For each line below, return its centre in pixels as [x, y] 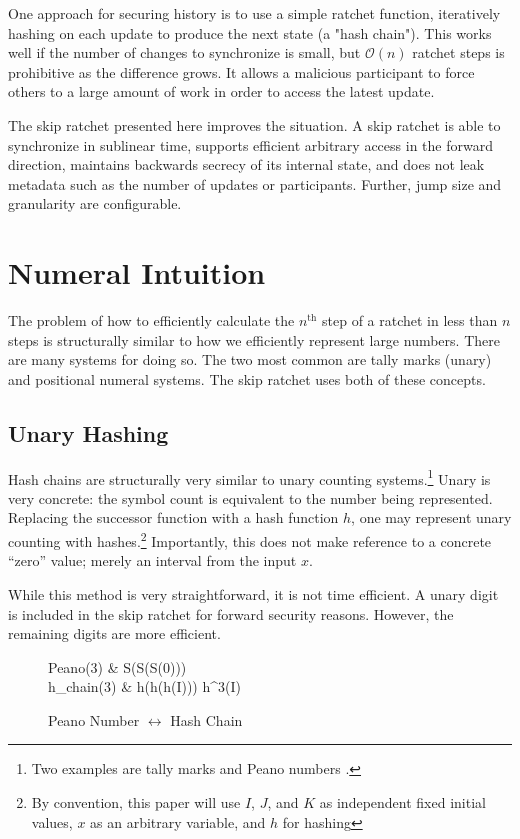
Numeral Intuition [137, 272]
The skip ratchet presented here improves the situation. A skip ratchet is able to [254, 124]
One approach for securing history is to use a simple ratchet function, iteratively [254, 13]
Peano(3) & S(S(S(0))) [117, 666]
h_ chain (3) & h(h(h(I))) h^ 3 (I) [144, 686]
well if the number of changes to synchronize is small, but [184, 52]
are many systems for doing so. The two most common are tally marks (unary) [250, 359]
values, [52, 821]
